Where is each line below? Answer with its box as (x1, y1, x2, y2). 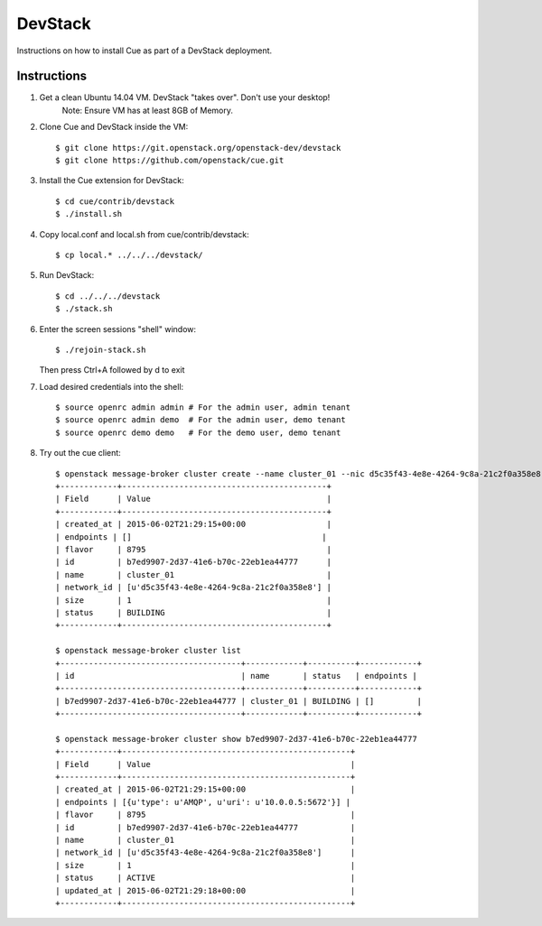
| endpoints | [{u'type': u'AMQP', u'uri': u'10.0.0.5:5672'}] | (55, 797, 351, 807)
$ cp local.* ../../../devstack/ (55, 249, 203, 260)
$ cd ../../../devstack (55, 291, 161, 301)
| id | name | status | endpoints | (55, 671, 417, 681)
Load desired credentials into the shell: (39, 381, 184, 392)
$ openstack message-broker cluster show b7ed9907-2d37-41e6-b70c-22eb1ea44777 (55, 734, 417, 744)
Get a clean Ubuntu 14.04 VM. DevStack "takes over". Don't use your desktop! (39, 92, 331, 103)
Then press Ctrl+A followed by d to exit (39, 365, 185, 375)
